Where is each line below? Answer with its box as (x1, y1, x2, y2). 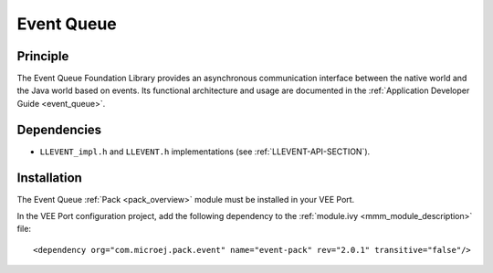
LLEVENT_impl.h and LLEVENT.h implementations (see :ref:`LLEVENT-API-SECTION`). (39, 146, 371, 157)
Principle (16, 48, 69, 64)
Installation (16, 170, 82, 185)
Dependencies (16, 121, 102, 137)
